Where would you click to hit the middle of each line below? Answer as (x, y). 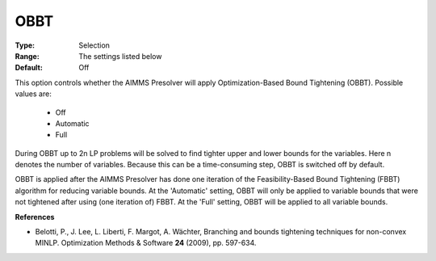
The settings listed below (120, 56)
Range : (27, 56)
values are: (33, 94)
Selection (94, 45)
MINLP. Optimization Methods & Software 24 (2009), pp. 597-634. (146, 243)
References (35, 217)
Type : (25, 45)
